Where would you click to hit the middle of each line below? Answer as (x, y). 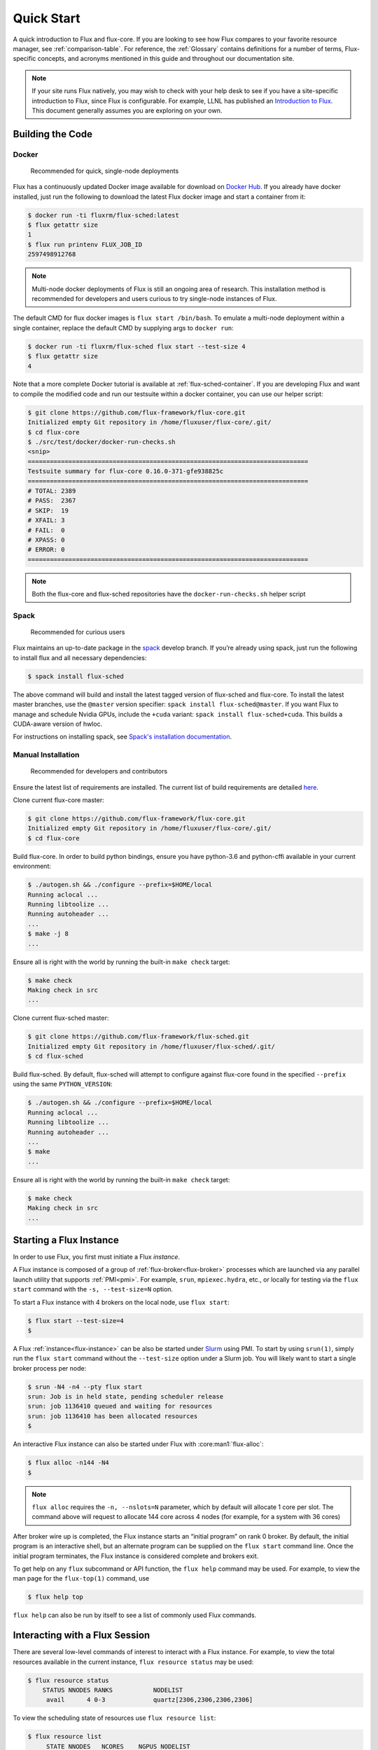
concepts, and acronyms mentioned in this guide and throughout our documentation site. (166, 59)
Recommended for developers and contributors (99, 771)
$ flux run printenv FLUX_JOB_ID (85, 244)
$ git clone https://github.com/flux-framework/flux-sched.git (139, 1037)
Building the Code (53, 134)
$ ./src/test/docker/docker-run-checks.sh (101, 442)
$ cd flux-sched (56, 1056)
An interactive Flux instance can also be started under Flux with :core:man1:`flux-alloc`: (138, 1444)
